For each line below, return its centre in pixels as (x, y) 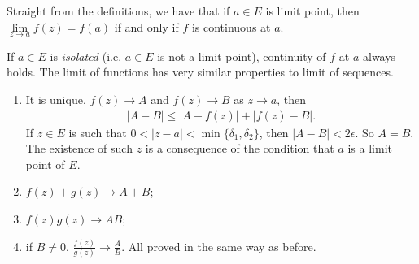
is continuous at (231, 26)
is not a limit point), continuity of (242, 56)
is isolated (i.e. (86, 56)
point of (45, 164)
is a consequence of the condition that (240, 148)
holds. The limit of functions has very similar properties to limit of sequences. (200, 72)
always (379, 56)
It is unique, (56, 99)
